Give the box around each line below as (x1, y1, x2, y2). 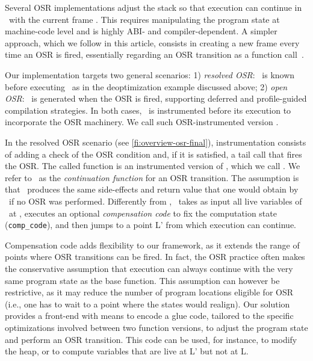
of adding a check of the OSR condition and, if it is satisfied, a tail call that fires (5, 147, 302, 160)
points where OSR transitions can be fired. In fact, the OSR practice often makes (5, 250, 305, 263)
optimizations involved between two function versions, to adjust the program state (5, 321, 308, 333)
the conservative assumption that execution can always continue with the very (5, 262, 293, 274)
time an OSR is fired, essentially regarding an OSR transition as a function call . (5, 48, 304, 61)
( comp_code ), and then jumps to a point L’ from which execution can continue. (5, 218, 297, 231)
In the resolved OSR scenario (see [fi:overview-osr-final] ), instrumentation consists (5, 135, 306, 148)
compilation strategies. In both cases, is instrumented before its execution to (5, 103, 291, 116)
